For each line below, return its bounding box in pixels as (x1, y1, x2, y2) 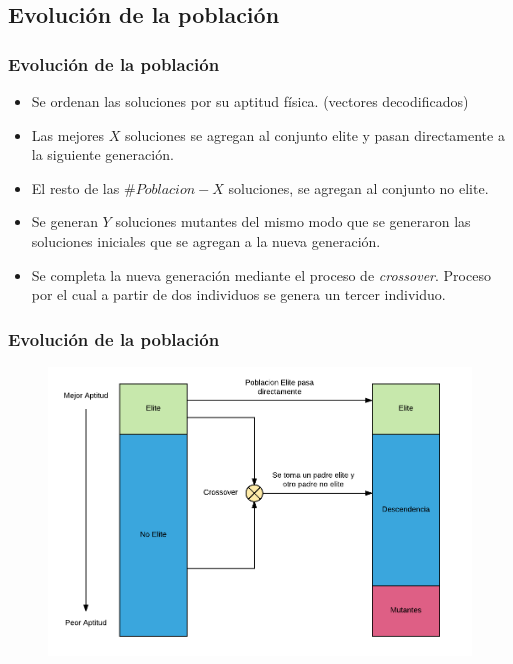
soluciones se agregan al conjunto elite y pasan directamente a (125, 124, 505, 145)
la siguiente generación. (31, 144, 174, 165)
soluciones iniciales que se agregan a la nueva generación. (31, 230, 381, 251)
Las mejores (31, 124, 105, 145)
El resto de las (31, 177, 120, 198)
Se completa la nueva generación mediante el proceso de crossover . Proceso (31, 264, 491, 285)
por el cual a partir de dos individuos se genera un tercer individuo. (31, 284, 446, 305)
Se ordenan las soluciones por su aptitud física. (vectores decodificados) (31, 91, 469, 111)
